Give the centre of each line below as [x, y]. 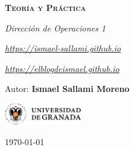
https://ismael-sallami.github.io [63, 48]
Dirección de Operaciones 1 [55, 28]
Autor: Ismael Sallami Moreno [67, 89]
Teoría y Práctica [46, 7]
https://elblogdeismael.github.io [62, 68]
